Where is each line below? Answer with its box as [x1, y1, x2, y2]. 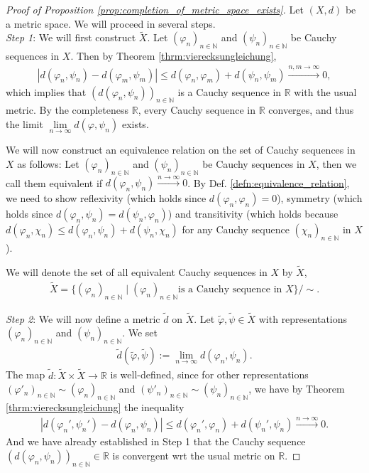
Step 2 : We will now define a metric [6, 311, 160, 326]
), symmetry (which [277, 191, 363, 206]
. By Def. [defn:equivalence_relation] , [187, 175, 350, 190]
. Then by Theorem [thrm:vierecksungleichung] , [70, 48, 277, 63]
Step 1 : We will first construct [6, 30, 136, 45]
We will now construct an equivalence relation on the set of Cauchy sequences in [6, 142, 356, 157]
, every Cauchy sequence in [138, 102, 256, 117]
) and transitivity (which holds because [167, 206, 338, 221]
